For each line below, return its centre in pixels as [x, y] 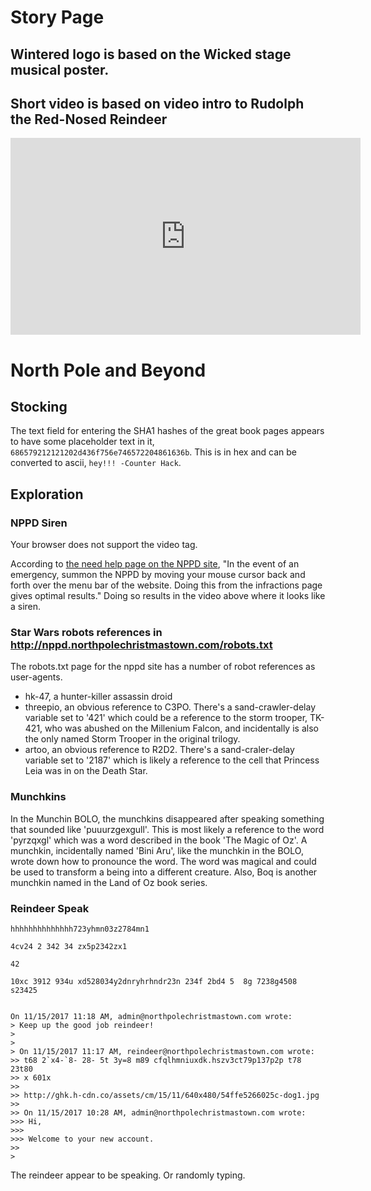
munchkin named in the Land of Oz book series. [109, 882]
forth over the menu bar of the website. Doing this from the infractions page [166, 585]
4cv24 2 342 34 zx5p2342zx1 [69, 946]
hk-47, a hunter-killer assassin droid [98, 697]
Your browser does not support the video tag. [104, 545]
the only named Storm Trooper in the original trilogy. [132, 739]
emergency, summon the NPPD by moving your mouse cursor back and [158, 575]
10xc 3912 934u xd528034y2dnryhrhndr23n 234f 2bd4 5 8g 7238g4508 [154, 981]
